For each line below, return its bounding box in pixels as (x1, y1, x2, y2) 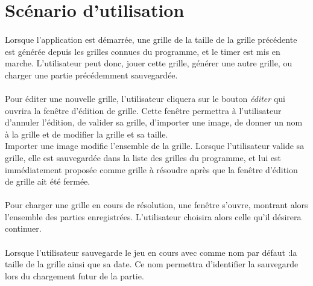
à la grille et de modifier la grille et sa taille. (5, 127, 168, 140)
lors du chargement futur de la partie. (5, 269, 144, 282)
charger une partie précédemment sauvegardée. (5, 68, 178, 81)
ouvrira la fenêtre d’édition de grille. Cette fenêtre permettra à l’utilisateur (5, 104, 282, 116)
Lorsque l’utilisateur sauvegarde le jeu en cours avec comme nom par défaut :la (5, 246, 297, 258)
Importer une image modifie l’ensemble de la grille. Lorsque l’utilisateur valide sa (5, 139, 305, 152)
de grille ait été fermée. (5, 175, 90, 188)
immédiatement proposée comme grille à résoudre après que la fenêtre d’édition (5, 163, 298, 176)
